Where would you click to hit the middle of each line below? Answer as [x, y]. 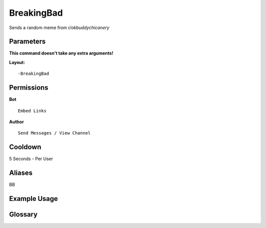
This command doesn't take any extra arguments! [61, 53]
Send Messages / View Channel [54, 133]
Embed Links [32, 111]
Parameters [27, 42]
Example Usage [33, 199]
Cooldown [25, 147]
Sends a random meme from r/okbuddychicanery [59, 28]
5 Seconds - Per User [31, 159]
